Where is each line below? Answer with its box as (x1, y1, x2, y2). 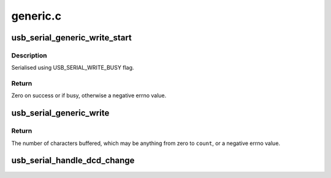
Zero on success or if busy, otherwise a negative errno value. (11, 92, 167, 99)
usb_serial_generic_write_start (11, 32, 132, 43)
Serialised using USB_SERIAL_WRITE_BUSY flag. (11, 64, 134, 72)
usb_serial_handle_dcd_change (11, 155, 135, 166)
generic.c (11, 9, 61, 23)
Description (11, 51, 47, 59)
